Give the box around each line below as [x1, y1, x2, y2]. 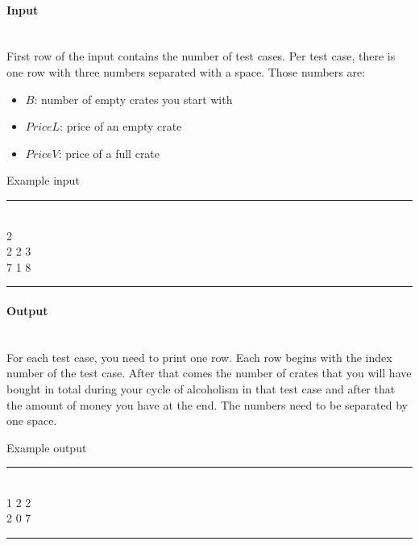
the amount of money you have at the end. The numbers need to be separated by [6, 396, 408, 413]
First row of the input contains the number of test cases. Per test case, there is [6, 48, 396, 64]
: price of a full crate [58, 144, 160, 161]
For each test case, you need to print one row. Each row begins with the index [6, 348, 392, 365]
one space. [6, 412, 57, 429]
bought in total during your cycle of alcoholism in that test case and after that [6, 380, 396, 397]
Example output [6, 439, 87, 456]
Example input [6, 172, 80, 189]
